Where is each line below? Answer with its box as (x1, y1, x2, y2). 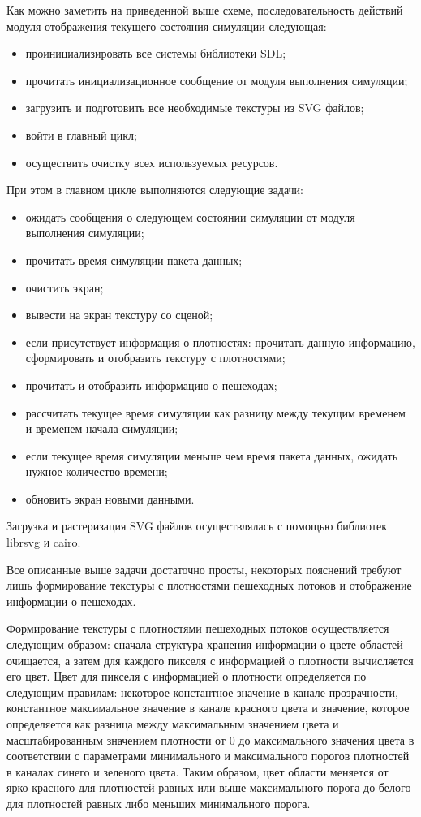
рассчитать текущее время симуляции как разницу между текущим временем (25, 404, 406, 421)
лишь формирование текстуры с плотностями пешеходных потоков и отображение (6, 577, 412, 594)
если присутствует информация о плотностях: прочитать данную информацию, (25, 333, 415, 350)
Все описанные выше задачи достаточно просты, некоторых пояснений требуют (6, 560, 402, 577)
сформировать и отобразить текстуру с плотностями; (25, 349, 286, 366)
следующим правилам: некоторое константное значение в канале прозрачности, (6, 683, 398, 700)
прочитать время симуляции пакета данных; (25, 251, 243, 268)
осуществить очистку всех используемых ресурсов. (25, 153, 278, 171)
